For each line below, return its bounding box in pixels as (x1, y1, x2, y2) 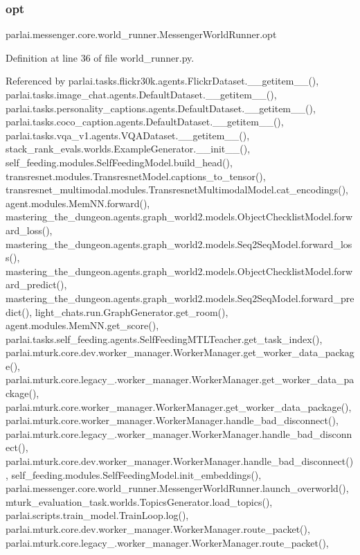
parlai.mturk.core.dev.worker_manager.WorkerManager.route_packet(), (6, 522, 310, 536)
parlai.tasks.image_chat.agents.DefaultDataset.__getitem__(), (6, 87, 277, 101)
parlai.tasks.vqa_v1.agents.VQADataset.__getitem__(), (6, 127, 250, 142)
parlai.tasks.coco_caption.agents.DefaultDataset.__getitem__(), (6, 114, 284, 129)
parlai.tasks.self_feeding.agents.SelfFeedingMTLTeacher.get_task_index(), (6, 331, 323, 346)
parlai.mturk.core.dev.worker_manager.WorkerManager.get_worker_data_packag (6, 345, 354, 360)
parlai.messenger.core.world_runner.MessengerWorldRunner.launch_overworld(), (6, 481, 349, 495)
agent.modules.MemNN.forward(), (6, 195, 150, 210)
